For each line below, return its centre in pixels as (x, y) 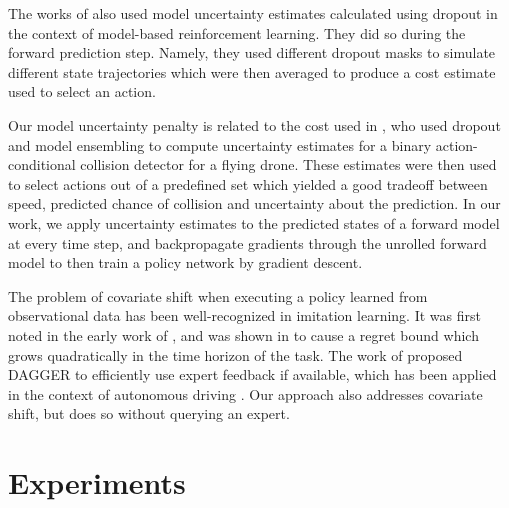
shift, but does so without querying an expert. (149, 413)
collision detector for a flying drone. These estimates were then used (288, 164)
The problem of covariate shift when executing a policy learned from (218, 295)
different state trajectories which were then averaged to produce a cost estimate (252, 71)
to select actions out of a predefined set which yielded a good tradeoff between (248, 183)
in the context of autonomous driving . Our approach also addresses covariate (245, 393)
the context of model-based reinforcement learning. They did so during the (237, 32)
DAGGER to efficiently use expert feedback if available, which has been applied (252, 374)
